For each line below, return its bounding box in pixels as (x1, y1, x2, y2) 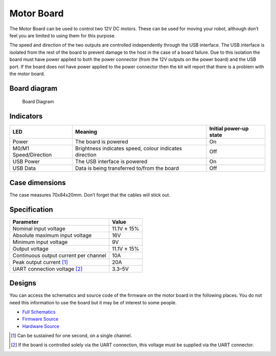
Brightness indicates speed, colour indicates (75, 145, 182, 152)
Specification (9, 205, 53, 214)
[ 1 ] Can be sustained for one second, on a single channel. (11, 332, 132, 339)
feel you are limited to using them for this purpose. (9, 32, 116, 38)
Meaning (75, 128, 97, 136)
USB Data (12, 165, 36, 172)
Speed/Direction (12, 151, 52, 159)
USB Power (12, 158, 40, 165)
